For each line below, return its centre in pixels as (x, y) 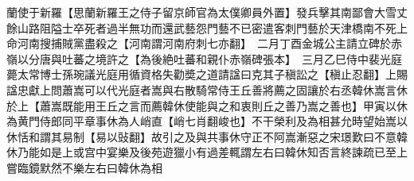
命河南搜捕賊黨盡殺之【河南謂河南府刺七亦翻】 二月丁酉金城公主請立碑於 (199, 43)
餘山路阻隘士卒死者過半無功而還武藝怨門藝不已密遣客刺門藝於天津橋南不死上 (207, 27)
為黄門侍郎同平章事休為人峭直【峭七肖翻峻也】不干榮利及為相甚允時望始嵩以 (207, 121)
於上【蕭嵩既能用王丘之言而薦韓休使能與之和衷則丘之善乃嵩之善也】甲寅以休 (207, 105)
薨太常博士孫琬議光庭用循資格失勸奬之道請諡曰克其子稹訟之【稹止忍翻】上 (201, 74)
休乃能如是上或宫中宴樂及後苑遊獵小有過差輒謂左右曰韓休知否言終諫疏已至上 (207, 152)
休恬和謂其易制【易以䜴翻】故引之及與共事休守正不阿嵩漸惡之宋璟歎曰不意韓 (207, 136)
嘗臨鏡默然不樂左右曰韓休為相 (84, 167)
